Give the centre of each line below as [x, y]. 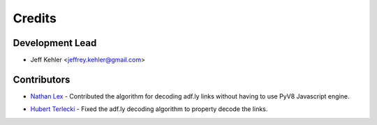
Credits [35, 18]
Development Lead [55, 43]
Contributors [42, 79]
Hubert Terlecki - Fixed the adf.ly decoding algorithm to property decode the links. [149, 109]
